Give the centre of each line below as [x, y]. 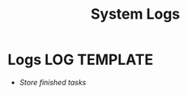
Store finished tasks [53, 82]
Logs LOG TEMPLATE [81, 60]
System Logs [135, 14]
